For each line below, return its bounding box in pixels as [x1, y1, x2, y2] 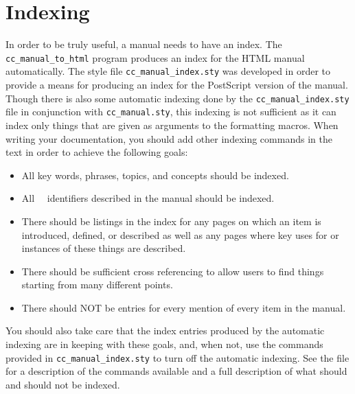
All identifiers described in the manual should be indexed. [21, 191, 275, 205]
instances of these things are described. [21, 241, 186, 255]
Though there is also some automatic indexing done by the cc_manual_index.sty [5, 91, 350, 105]
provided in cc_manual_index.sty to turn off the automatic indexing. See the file [5, 350, 350, 364]
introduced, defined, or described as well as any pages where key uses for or [21, 227, 339, 242]
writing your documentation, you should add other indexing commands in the [5, 131, 332, 146]
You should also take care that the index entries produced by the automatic [5, 323, 325, 338]
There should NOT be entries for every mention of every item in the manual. [21, 300, 346, 314]
